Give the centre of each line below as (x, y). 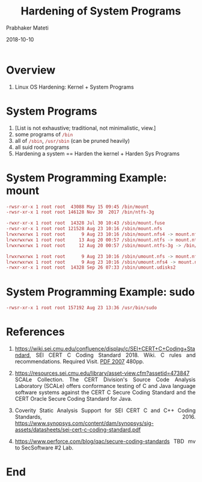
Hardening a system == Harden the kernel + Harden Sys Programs (97, 153)
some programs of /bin (44, 134)
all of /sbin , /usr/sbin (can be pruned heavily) (72, 140)
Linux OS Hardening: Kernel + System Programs (74, 87)
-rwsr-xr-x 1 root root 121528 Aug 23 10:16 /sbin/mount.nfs (84, 229)
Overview (31, 70)
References (35, 332)
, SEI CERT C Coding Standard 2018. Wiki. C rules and (113, 355)
